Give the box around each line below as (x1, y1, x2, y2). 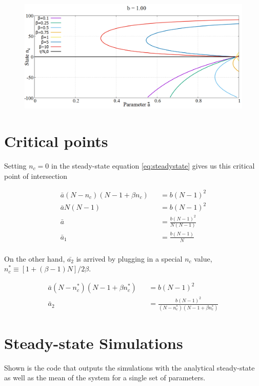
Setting (4, 160, 27, 171)
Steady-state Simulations (4, 332, 183, 353)
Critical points (4, 131, 108, 152)
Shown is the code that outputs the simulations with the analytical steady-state (4, 362, 255, 373)
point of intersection (4, 170, 68, 181)
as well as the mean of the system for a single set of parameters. (4, 372, 206, 383)
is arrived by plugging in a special (76, 253, 183, 264)
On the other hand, (4, 253, 65, 264)
